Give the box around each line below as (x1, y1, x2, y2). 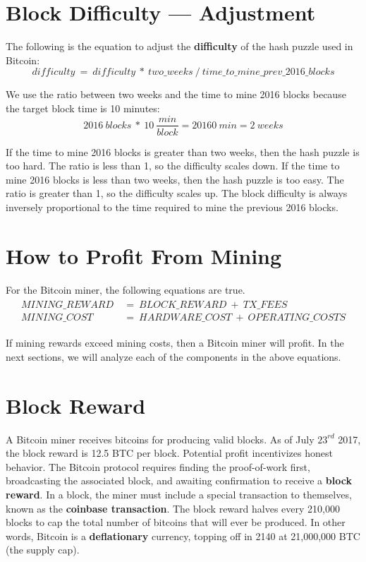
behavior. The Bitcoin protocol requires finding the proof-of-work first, (6, 459, 310, 474)
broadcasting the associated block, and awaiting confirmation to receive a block (6, 473, 352, 488)
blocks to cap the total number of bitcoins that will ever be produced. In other (6, 515, 346, 530)
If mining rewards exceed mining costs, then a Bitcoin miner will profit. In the (6, 335, 344, 350)
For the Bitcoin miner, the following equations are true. (6, 282, 245, 297)
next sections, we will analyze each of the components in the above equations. (6, 349, 341, 364)
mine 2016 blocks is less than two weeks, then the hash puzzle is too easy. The (6, 172, 344, 186)
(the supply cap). (6, 542, 80, 557)
